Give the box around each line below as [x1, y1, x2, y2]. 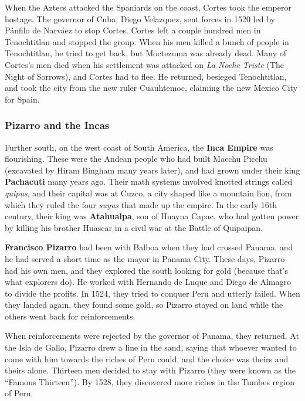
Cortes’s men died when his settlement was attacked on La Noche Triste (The [5, 58, 284, 70]
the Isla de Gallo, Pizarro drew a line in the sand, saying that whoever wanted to [5, 341, 297, 354]
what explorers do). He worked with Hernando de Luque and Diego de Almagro [5, 276, 291, 288]
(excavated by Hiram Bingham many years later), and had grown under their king [5, 164, 300, 176]
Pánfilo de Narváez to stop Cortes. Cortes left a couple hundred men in [5, 24, 261, 36]
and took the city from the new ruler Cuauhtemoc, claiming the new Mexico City [5, 81, 298, 94]
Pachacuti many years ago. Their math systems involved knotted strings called [5, 175, 293, 188]
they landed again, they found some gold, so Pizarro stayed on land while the [5, 298, 283, 311]
